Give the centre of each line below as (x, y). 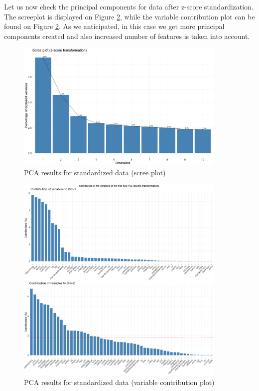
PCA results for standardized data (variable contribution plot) (119, 382)
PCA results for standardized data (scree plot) (95, 172)
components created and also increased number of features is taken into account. (127, 36)
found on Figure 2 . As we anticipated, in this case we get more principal (114, 26)
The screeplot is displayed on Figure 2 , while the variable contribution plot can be (129, 16)
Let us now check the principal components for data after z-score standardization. (129, 6)
